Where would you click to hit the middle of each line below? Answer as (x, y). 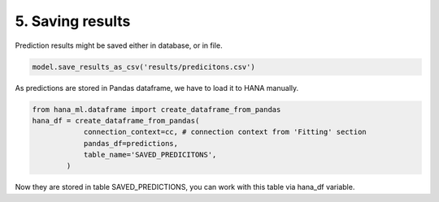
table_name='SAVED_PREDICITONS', (150, 155)
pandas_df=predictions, (131, 143)
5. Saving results (73, 21)
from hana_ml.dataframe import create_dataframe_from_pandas (156, 109)
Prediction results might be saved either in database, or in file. (119, 45)
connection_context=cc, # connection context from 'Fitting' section (225, 132)
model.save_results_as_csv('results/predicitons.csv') (143, 67)
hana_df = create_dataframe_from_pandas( (116, 120)
